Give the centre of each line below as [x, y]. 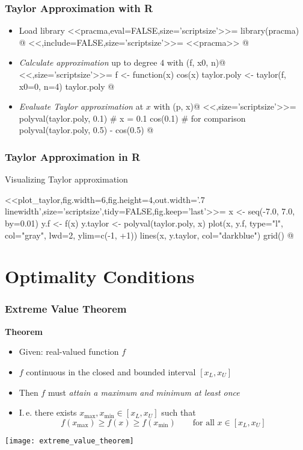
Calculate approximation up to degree [88, 62]
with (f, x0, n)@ [196, 62]
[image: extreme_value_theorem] [69, 441]
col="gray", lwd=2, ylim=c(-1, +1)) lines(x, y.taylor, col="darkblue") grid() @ [149, 235]
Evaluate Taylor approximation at [81, 106]
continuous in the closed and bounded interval [111, 371]
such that [179, 412]
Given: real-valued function [69, 352]
